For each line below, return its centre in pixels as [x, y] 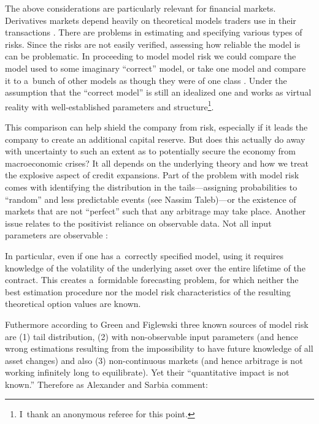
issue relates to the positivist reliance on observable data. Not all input [138, 223]
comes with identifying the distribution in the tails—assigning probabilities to [151, 187]
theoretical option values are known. [73, 304]
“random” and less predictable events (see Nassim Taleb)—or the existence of [151, 199]
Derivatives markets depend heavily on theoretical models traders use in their [151, 20]
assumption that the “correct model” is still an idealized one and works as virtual [158, 92]
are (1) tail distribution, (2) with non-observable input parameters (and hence [152, 336]
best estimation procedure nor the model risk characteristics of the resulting [148, 291]
